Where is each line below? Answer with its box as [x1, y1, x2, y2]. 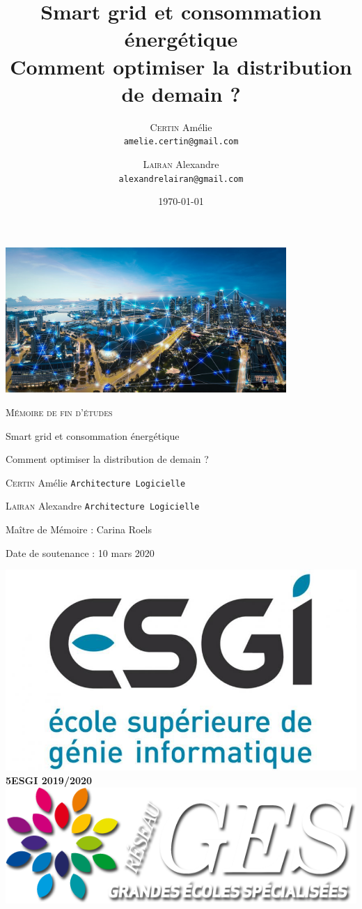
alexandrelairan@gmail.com [118, 174, 244, 184]
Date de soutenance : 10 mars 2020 [6, 545, 155, 560]
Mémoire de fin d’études [6, 405, 113, 420]
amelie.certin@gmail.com [123, 137, 239, 147]
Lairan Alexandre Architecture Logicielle [6, 498, 200, 513]
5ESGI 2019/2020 [6, 773, 93, 787]
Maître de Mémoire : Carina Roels [6, 522, 152, 537]
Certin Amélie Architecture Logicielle [6, 475, 186, 489]
